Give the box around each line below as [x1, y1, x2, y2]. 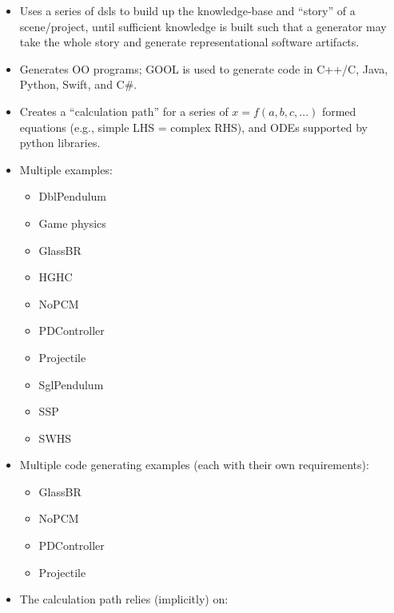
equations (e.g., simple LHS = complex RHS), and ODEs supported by [19, 118, 368, 135]
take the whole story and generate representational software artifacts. [19, 34, 360, 50]
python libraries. [19, 134, 101, 151]
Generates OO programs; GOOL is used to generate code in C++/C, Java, [19, 60, 388, 77]
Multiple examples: [19, 161, 113, 177]
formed [321, 102, 356, 119]
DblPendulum [38, 188, 107, 205]
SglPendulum [38, 376, 104, 392]
